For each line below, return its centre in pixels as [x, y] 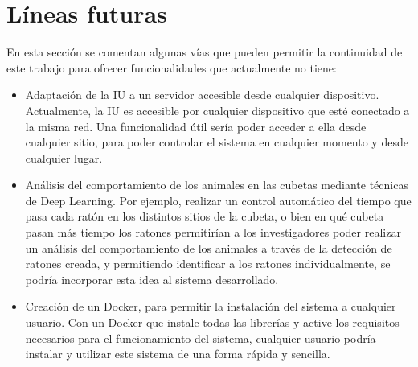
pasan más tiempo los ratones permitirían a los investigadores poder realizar [213, 232]
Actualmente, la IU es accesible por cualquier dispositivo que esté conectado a [217, 110]
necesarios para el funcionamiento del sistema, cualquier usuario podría [201, 338]
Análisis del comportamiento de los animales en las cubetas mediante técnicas [217, 185]
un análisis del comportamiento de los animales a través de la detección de [209, 247]
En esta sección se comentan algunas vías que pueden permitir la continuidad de [205, 52]
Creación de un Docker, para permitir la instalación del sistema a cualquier [211, 306]
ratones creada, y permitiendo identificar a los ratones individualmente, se [208, 264]
